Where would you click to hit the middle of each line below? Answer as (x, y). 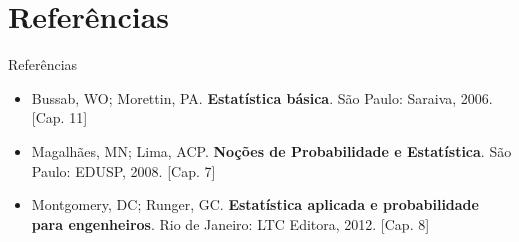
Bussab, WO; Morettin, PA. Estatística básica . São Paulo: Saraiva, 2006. (262, 97)
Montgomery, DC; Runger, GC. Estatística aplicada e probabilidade (255, 204)
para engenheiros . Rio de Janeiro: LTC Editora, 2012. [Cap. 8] (230, 223)
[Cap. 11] (59, 117)
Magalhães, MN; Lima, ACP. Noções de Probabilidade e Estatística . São (271, 150)
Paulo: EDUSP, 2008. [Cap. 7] (123, 170)
